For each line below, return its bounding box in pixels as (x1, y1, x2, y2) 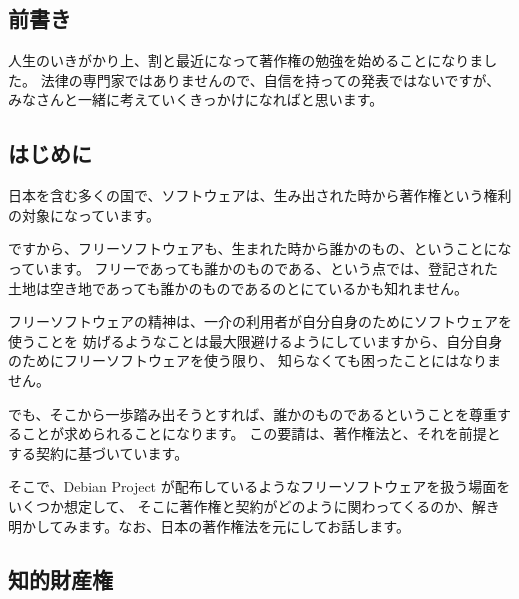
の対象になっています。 (8, 204, 160, 225)
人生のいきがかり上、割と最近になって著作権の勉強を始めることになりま (8, 50, 484, 71)
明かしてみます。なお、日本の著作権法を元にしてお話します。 (8, 515, 410, 536)
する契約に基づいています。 (8, 442, 189, 463)
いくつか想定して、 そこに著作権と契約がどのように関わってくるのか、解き (8, 495, 500, 516)
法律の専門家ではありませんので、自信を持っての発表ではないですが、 (40, 69, 501, 90)
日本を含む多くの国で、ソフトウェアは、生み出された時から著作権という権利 (8, 185, 512, 206)
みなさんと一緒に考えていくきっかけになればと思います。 (8, 89, 384, 110)
